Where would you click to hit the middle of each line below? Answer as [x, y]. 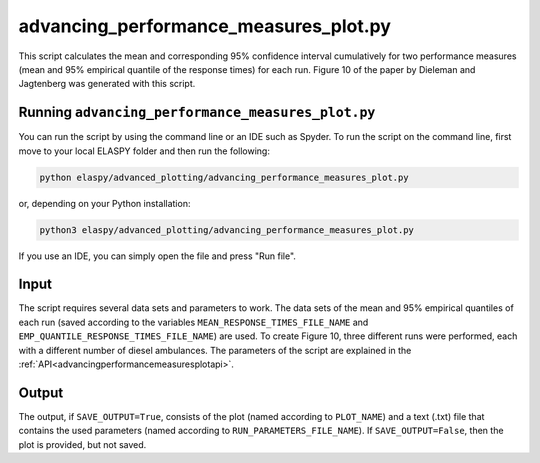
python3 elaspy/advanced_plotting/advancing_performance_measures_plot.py [227, 229]
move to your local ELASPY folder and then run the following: [144, 151]
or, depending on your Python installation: [104, 203]
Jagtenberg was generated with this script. [107, 84]
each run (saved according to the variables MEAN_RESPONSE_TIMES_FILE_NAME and [193, 322]
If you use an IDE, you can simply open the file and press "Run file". [157, 256]
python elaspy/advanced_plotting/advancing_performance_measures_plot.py [224, 177]
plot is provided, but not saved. [82, 444]
